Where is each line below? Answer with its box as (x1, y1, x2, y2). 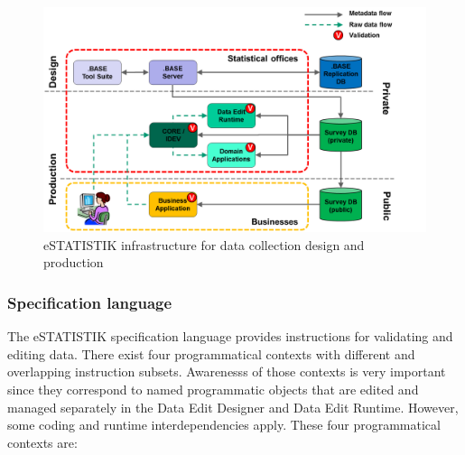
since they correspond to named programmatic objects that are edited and (7, 380, 419, 399)
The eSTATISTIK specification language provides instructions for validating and (7, 327, 453, 346)
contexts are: (7, 432, 78, 451)
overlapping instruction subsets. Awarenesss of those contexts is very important (7, 362, 446, 381)
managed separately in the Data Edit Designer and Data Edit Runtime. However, (7, 397, 459, 416)
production (43, 253, 104, 272)
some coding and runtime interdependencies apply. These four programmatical (7, 415, 441, 434)
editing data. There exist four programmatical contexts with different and (7, 344, 415, 363)
